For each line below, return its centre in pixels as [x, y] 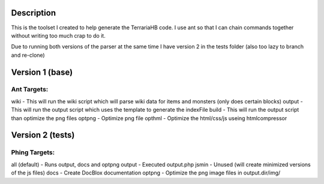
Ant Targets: [30, 90]
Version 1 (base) [42, 72]
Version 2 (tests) [43, 135]
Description [34, 13]
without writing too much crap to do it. [58, 35]
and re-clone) [28, 55]
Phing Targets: [33, 152]
